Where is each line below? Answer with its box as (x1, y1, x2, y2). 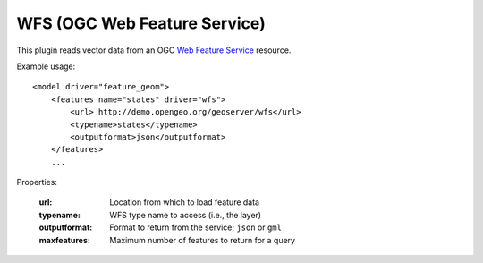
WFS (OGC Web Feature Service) (16, 13, 266, 33)
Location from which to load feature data (109, 197, 259, 208)
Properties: (16, 177, 58, 188)
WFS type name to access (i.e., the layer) (109, 209, 262, 220)
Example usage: (16, 61, 76, 72)
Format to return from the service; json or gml (109, 222, 282, 233)
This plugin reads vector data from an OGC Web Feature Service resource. (16, 45, 292, 55)
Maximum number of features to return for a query (109, 234, 295, 245)
